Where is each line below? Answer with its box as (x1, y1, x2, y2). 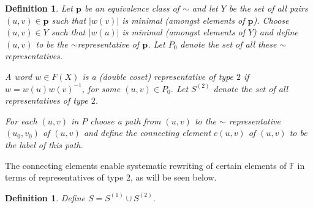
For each (5, 114, 37, 127)
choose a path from (90, 114, 161, 127)
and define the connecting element (83, 126, 211, 139)
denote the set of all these (180, 37, 277, 50)
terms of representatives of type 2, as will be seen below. (5, 171, 217, 184)
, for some (81, 82, 121, 95)
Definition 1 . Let (5, 2, 73, 14)
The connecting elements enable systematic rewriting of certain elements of (5, 159, 287, 171)
